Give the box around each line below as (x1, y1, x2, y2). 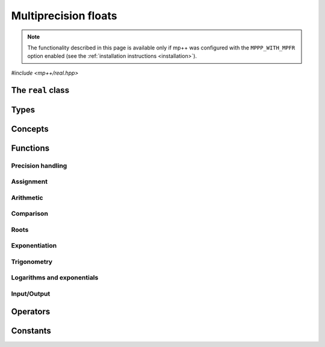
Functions (11, 143, 50, 153)
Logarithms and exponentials (11, 274, 99, 282)
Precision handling (11, 161, 67, 170)
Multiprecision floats (11, 9, 117, 22)
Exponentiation (11, 242, 57, 250)
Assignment (11, 178, 48, 186)
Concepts (11, 123, 49, 134)
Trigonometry (11, 257, 53, 266)
